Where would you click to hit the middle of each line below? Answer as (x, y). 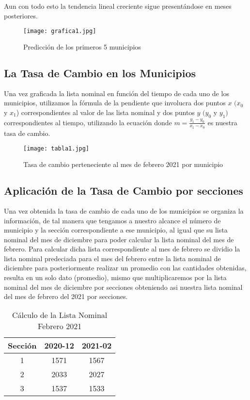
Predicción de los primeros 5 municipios (82, 46)
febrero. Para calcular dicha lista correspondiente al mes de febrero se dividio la (122, 249)
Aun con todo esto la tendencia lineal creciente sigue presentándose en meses (118, 6)
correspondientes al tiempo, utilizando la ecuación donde (88, 122)
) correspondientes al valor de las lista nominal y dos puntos (105, 112)
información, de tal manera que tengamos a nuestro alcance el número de (112, 220)
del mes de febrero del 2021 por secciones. (66, 296)
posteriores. (21, 15)
